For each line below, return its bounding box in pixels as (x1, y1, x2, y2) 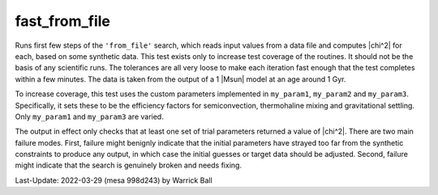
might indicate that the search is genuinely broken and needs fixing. (15, 160, 243, 170)
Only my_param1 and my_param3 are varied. (15, 112, 164, 121)
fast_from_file (15, 12, 111, 30)
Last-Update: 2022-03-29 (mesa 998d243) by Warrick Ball (15, 175, 213, 185)
